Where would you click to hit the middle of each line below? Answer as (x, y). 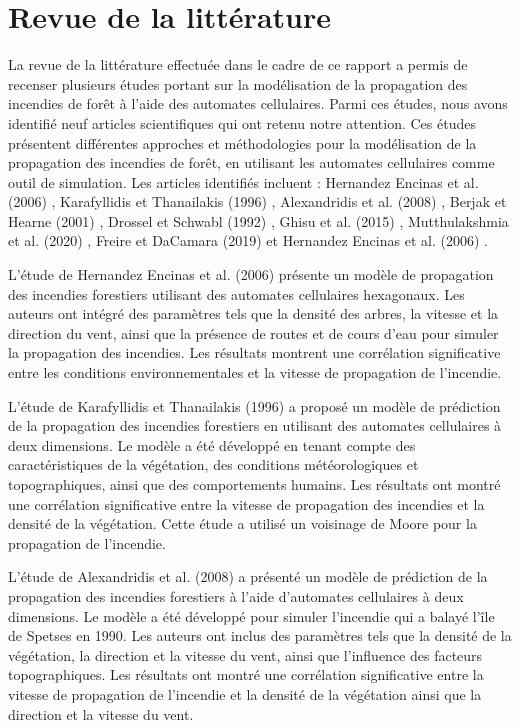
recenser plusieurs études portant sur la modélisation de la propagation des (238, 83)
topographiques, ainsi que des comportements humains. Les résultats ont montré (254, 484)
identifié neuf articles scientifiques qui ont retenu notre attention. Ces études (242, 122)
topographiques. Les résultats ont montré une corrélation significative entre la (246, 674)
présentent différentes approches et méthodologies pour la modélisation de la (242, 142)
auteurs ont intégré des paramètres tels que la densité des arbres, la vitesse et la (253, 313)
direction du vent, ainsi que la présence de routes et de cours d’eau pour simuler (253, 332)
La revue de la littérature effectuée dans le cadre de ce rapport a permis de (238, 64)
